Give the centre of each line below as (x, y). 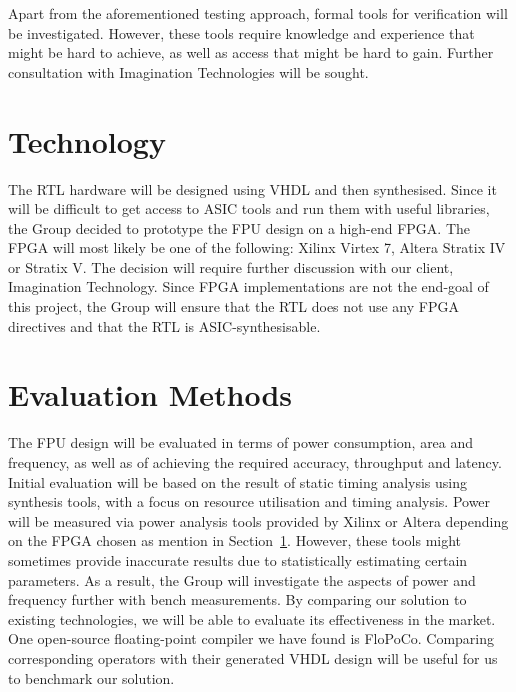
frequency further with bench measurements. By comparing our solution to (237, 599)
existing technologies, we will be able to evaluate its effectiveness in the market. (252, 618)
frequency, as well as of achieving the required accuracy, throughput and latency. (255, 461)
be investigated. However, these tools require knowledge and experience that (241, 32)
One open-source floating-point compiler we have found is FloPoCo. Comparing (251, 638)
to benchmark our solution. (91, 677)
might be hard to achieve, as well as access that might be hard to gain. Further (251, 52)
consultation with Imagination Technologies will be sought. (188, 71)
